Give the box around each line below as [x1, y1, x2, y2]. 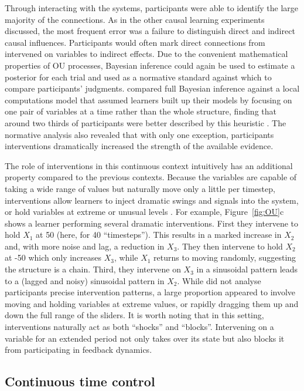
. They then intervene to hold [177, 240, 283, 252]
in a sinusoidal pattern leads [196, 263, 298, 275]
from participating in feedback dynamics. [5, 343, 152, 356]
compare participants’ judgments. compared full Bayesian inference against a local [5, 82, 300, 95]
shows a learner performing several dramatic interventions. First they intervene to [5, 217, 299, 229]
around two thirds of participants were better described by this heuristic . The [5, 116, 286, 129]
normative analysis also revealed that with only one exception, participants [5, 128, 274, 140]
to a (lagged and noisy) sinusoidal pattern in [5, 274, 165, 286]
